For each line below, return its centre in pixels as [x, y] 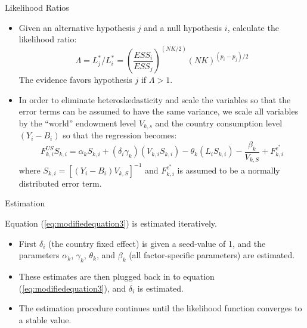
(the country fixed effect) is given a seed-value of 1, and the [157, 243]
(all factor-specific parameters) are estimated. [212, 255]
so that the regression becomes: [120, 135]
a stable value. [45, 319]
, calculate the [253, 27]
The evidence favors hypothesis [75, 80]
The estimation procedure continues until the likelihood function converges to [160, 308]
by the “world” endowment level [77, 123]
